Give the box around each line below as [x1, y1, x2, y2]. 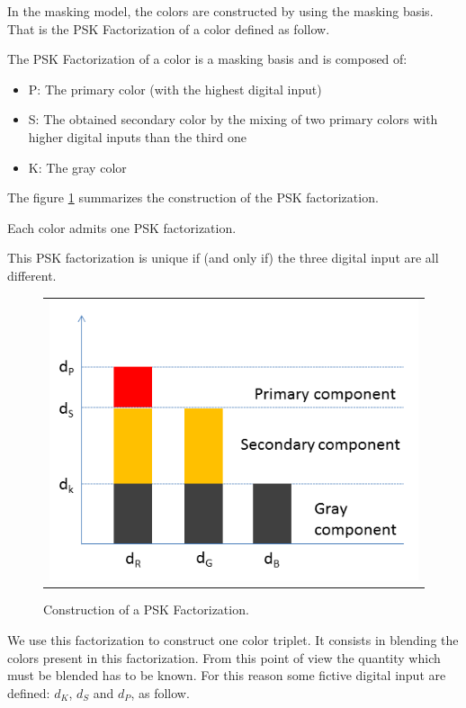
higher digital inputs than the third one [28, 127, 246, 146]
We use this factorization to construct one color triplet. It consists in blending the [7, 631, 459, 650]
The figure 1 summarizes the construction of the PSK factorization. [7, 188, 379, 207]
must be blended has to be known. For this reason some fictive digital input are [7, 666, 446, 685]
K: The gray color [28, 157, 127, 176]
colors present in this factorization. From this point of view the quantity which [7, 648, 441, 667]
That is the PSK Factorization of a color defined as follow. [7, 19, 330, 38]
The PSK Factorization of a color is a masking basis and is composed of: [7, 49, 408, 68]
